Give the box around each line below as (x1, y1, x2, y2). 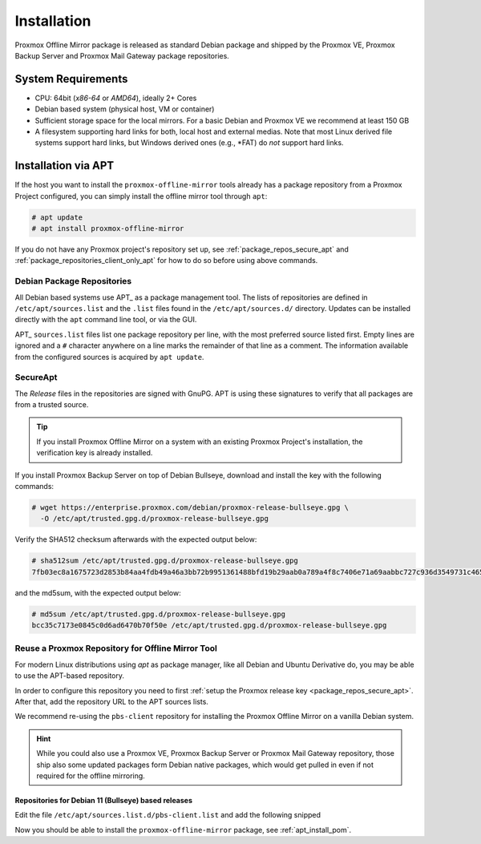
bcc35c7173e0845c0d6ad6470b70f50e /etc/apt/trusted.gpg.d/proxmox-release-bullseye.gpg (31, 621, 387, 630)
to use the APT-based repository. (14, 671, 124, 680)
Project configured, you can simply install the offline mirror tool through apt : (14, 191, 268, 200)
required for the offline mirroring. (36, 770, 146, 781)
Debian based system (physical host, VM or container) (34, 104, 215, 114)
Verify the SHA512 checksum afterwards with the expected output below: (14, 535, 257, 544)
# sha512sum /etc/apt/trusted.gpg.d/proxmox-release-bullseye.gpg (31, 556, 298, 565)
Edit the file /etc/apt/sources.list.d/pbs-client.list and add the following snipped (14, 810, 321, 820)
